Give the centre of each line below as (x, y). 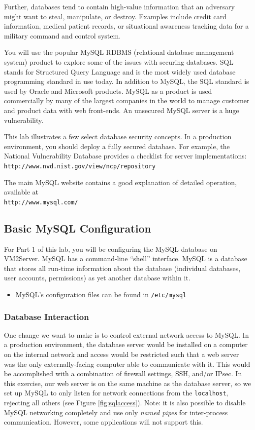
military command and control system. (63, 35)
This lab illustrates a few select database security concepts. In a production (118, 137)
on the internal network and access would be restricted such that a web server (122, 354)
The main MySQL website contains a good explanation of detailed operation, (120, 182)
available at (21, 192)
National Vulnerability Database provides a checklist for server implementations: (125, 156)
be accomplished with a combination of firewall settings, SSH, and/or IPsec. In (123, 373)
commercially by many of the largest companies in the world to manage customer (127, 100)
